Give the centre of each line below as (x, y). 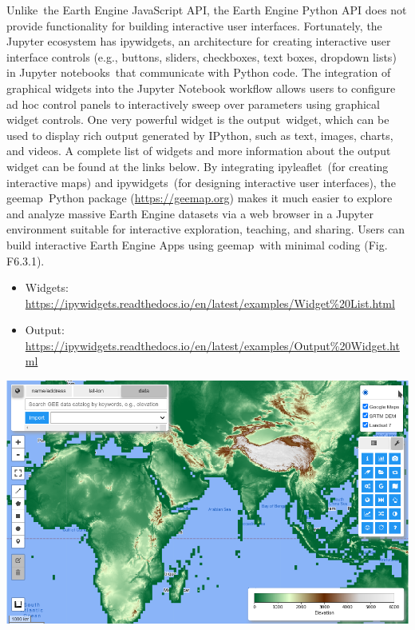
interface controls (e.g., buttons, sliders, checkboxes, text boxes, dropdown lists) (202, 56)
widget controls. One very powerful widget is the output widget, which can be (198, 120)
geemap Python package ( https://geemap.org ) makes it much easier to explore (200, 198)
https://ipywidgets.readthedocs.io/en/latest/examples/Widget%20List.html (210, 303)
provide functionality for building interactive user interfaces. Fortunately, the (194, 25)
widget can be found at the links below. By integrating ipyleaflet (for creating (198, 166)
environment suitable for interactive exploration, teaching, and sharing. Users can (206, 229)
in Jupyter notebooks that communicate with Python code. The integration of (199, 72)
